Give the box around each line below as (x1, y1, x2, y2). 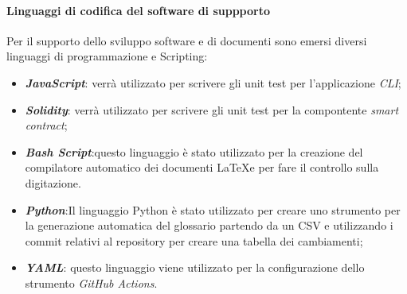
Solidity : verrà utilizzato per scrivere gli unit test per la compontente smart (25, 101, 399, 118)
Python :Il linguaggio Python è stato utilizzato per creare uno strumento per (25, 201, 401, 218)
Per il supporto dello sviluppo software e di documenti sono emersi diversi (6, 32, 367, 48)
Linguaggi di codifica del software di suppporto (6, 2, 271, 18)
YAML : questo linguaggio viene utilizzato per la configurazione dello (25, 259, 365, 276)
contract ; (25, 117, 68, 133)
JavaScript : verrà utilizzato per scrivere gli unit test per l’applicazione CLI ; (25, 74, 401, 91)
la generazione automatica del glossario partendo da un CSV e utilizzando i (25, 217, 393, 234)
